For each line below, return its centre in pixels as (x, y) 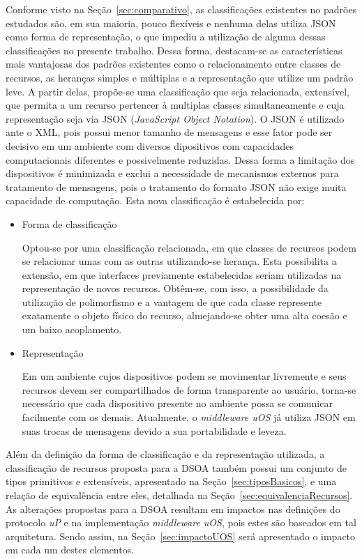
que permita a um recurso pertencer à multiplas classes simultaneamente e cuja (175, 105)
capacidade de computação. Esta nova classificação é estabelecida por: (155, 200)
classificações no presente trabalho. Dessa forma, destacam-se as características (174, 50)
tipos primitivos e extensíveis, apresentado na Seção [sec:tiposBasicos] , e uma (171, 481)
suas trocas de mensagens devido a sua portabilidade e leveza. (154, 430)
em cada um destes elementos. (70, 550)
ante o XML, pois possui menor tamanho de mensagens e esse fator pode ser (169, 132)
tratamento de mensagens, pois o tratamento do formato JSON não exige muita (176, 186)
